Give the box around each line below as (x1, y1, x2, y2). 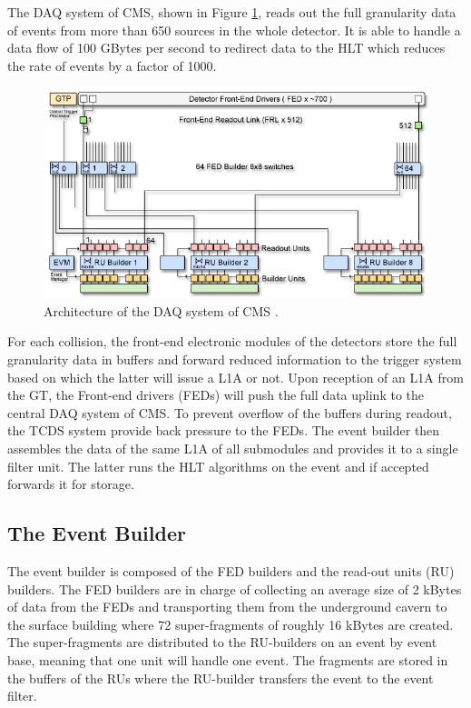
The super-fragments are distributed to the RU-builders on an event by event (7, 633, 437, 652)
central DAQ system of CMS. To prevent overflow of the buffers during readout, (7, 403, 452, 422)
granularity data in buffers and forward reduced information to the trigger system (7, 350, 462, 369)
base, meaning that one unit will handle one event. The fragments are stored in (7, 651, 448, 669)
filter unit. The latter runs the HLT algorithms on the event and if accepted (7, 456, 429, 475)
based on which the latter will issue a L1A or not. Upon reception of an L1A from (7, 367, 464, 386)
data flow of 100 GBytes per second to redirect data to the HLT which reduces (7, 38, 446, 57)
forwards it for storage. (7, 474, 134, 494)
